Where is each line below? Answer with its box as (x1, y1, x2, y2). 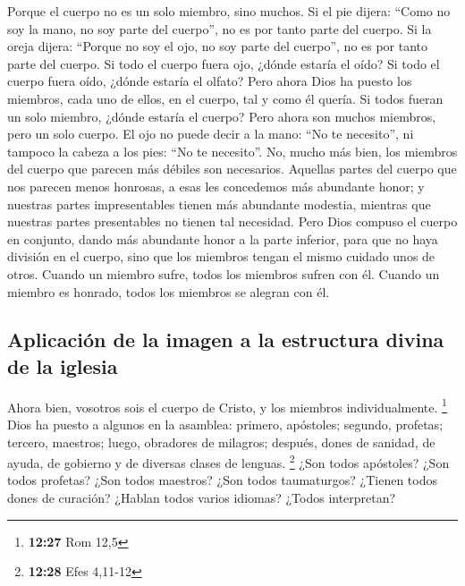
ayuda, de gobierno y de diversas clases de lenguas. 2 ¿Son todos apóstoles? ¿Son (7, 451, 450, 471)
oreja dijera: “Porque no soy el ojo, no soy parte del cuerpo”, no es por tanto (7, 37, 428, 55)
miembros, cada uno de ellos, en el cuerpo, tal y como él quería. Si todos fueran (7, 89, 444, 107)
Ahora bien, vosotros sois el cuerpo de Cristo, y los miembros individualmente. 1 (7, 395, 447, 416)
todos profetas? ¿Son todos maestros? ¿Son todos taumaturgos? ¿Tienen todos (7, 471, 437, 489)
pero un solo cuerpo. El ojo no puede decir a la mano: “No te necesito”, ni (7, 124, 414, 143)
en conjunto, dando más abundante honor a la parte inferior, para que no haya (7, 229, 438, 248)
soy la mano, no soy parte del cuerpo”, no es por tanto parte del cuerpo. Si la (7, 19, 432, 38)
